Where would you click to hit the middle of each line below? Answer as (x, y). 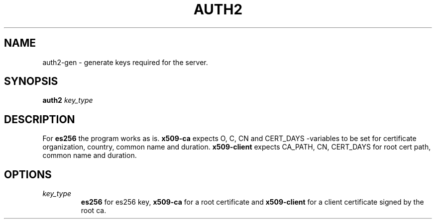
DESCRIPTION (40, 119)
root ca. (94, 211)
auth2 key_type (68, 100)
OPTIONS (28, 174)
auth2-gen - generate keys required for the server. (125, 62)
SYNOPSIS (31, 81)
